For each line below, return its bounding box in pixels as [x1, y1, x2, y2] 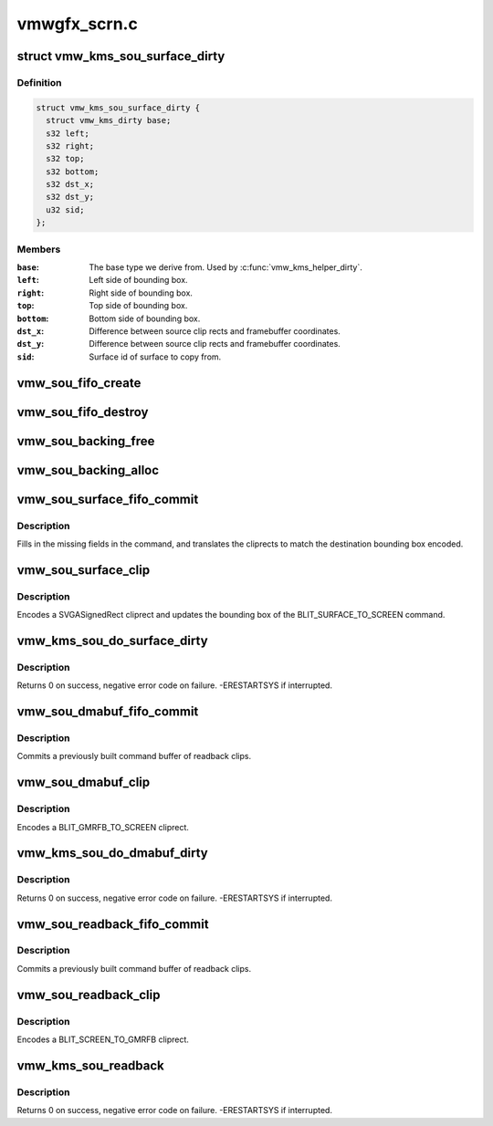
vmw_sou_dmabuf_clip [16, 775, 151, 790]
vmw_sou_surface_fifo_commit [16, 491, 199, 506]
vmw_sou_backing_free [16, 433, 155, 449]
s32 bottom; [46, 166, 100, 177]
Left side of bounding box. [89, 275, 188, 286]
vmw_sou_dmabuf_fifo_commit [16, 704, 199, 720]
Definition [16, 76, 62, 89]
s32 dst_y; [46, 192, 95, 203]
